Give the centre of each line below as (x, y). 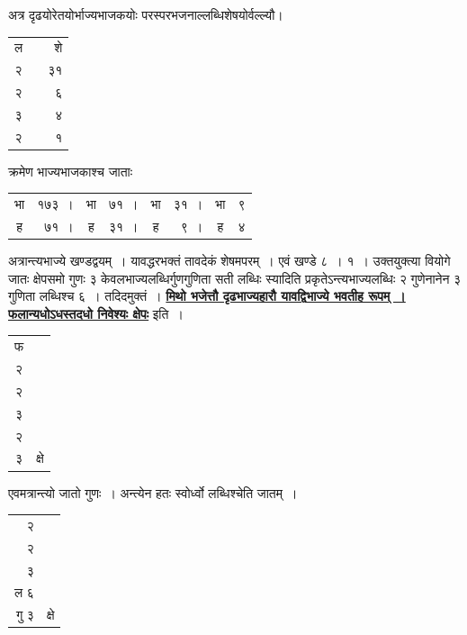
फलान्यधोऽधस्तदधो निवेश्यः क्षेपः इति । (96, 313)
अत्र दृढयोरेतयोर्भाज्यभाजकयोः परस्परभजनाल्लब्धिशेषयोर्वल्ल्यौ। (146, 14)
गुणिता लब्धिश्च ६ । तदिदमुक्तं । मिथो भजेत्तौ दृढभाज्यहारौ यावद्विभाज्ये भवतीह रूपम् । (207, 296)
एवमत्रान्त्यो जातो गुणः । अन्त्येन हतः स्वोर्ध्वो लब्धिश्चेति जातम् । (153, 492)
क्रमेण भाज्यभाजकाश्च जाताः (71, 171)
